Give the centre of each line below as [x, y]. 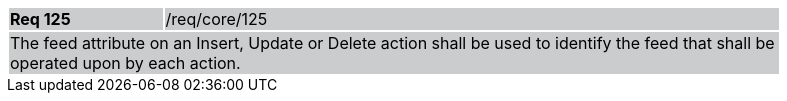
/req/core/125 [216, 19]
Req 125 [40, 19]
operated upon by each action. [125, 63]
